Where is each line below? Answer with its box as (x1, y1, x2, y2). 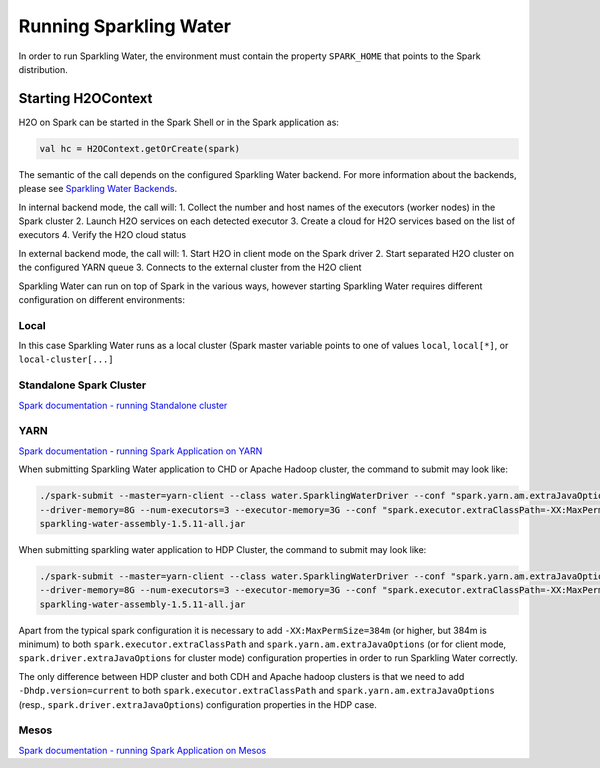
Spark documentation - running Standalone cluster (18, 399, 228, 411)
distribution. (18, 63, 69, 75)
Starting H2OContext (18, 90, 153, 107)
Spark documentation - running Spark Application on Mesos (18, 744, 267, 756)
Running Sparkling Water (18, 15, 232, 37)
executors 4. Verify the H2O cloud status (18, 229, 187, 241)
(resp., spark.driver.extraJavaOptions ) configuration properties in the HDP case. (18, 698, 377, 710)
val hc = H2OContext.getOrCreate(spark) (39, 143, 240, 154)
